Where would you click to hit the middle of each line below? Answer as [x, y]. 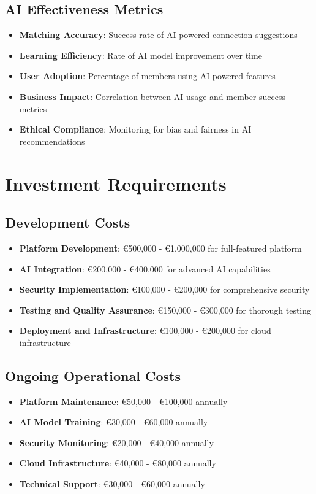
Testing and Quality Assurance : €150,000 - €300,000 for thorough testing [165, 310]
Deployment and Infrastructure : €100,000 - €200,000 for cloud [145, 330]
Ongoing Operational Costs [93, 375]
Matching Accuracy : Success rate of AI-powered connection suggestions [158, 35]
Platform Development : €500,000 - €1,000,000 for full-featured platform [160, 248]
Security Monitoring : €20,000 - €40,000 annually [116, 442]
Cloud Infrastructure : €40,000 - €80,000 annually [118, 463]
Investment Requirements [116, 183]
